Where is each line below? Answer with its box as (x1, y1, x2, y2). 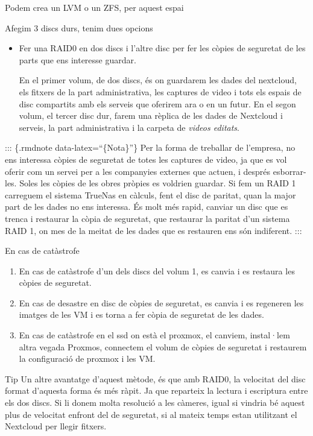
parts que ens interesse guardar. (19, 53, 136, 66)
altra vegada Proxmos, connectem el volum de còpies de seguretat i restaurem (19, 340, 307, 353)
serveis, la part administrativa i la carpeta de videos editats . (19, 121, 239, 133)
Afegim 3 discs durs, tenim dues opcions (5, 21, 153, 34)
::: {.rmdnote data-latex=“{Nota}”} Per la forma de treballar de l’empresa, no (5, 141, 296, 154)
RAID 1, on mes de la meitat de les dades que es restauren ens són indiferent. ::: (5, 224, 302, 236)
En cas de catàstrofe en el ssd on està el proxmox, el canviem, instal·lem (19, 329, 290, 341)
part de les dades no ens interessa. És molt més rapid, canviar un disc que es (5, 200, 288, 213)
